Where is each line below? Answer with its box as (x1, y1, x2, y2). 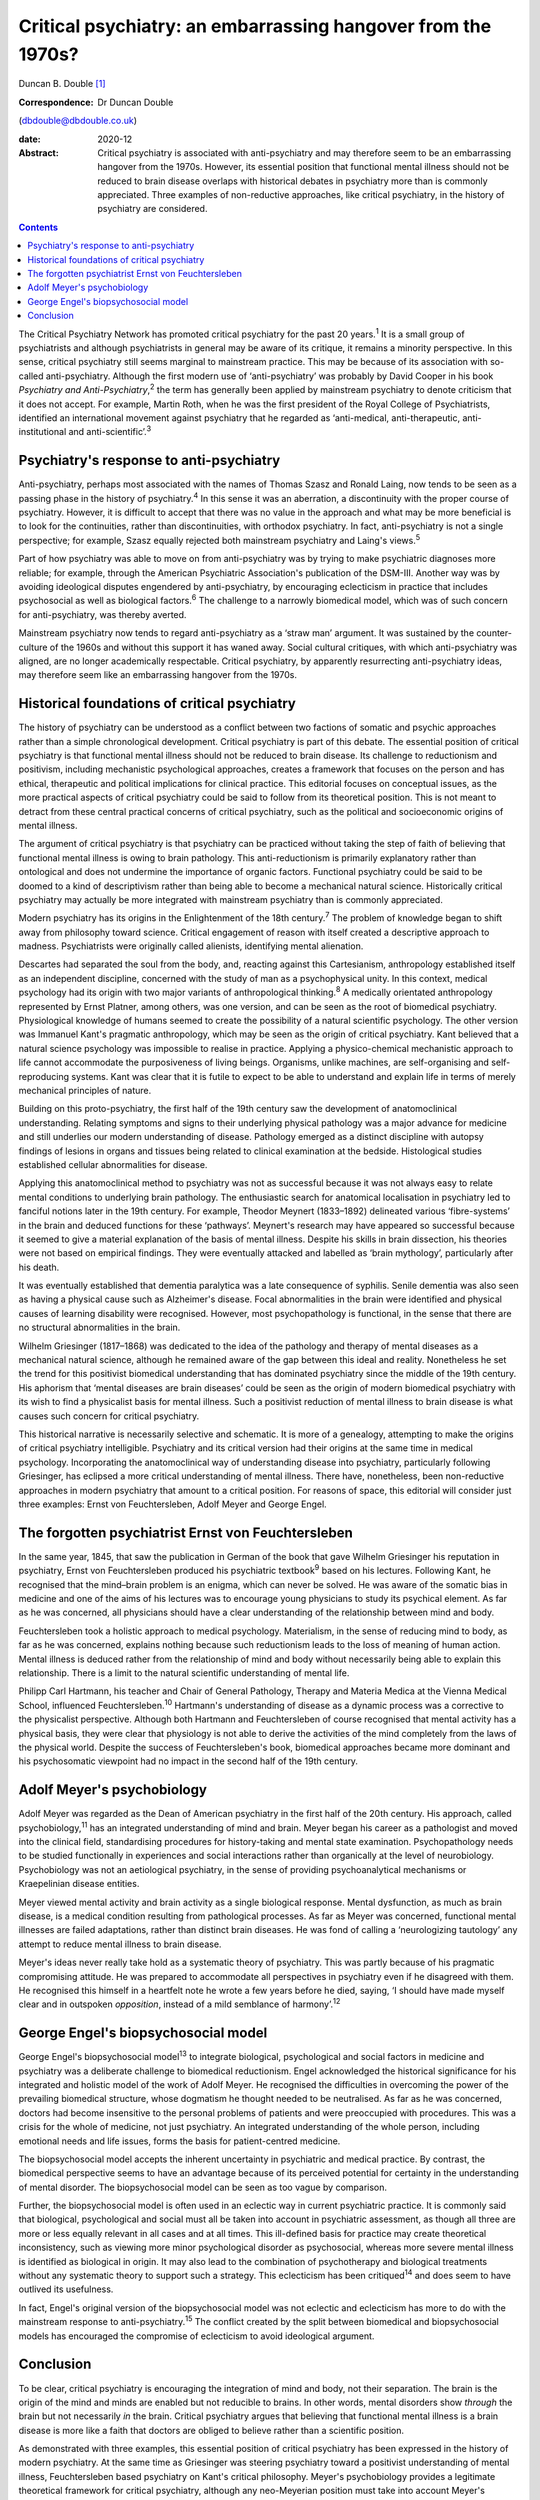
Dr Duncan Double (97, 96, 174, 108)
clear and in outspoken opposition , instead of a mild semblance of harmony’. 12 (18, 1996, 341, 2010)
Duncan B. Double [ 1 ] (18, 78, 106, 90)
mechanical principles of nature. (18, 1084, 152, 1096)
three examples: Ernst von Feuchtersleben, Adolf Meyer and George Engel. (18, 1498, 327, 1510)
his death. (18, 1261, 60, 1273)
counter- (476, 627, 512, 639)
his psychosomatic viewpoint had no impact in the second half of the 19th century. (18, 1755, 359, 1767)
